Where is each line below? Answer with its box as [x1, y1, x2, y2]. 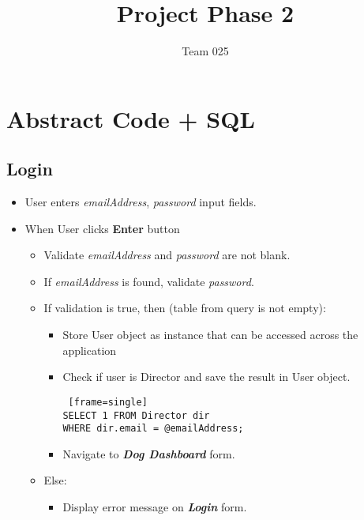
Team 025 [182, 43, 229, 59]
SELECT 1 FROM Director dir [62, 409, 210, 421]
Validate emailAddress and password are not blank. [43, 247, 291, 263]
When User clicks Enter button [24, 220, 180, 236]
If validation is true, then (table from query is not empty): [43, 300, 326, 316]
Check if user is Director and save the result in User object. [62, 368, 351, 385]
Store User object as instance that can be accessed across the [62, 326, 358, 343]
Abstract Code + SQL [6, 102, 255, 134]
